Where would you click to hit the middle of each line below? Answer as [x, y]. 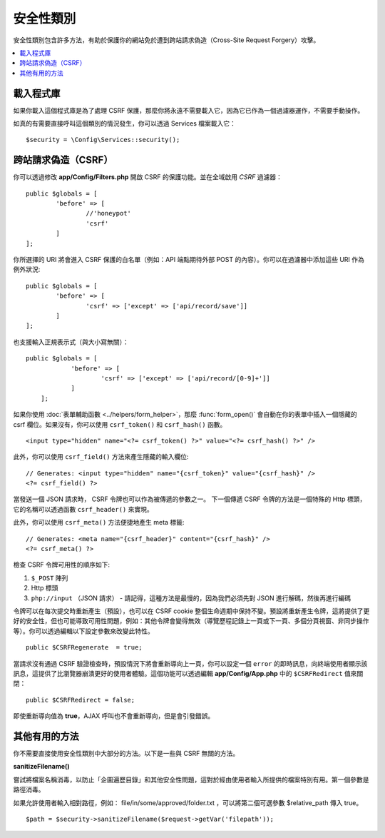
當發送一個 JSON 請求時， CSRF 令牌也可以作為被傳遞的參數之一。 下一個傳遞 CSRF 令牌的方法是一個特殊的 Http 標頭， [190, 499]
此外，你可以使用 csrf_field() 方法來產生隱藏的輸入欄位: [101, 457]
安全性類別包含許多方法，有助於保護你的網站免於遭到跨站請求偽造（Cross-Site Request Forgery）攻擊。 [166, 40]
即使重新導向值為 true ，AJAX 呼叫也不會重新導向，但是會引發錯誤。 [114, 716]
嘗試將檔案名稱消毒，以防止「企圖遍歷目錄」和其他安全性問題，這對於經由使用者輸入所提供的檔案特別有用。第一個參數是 [191, 779]
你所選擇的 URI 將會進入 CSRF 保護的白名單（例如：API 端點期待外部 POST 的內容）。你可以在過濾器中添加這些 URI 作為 [189, 260]
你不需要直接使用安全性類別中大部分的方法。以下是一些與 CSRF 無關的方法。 [126, 754]
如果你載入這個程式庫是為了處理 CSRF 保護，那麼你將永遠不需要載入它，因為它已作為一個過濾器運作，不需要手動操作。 [189, 110]
